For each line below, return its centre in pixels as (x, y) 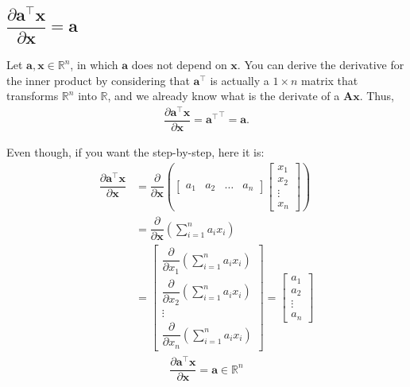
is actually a (240, 80)
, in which (94, 65)
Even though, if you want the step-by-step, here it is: (135, 151)
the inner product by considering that (98, 80)
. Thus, (377, 96)
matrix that (330, 80)
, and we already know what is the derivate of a (224, 96)
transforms (33, 96)
